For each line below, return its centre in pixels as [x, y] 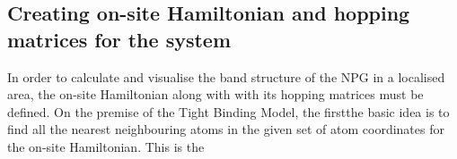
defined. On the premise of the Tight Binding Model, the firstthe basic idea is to [228, 111]
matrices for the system [119, 39]
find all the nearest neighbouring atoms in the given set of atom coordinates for [226, 129]
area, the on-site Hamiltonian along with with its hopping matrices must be [215, 94]
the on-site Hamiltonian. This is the [106, 146]
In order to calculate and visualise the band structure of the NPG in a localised [226, 76]
